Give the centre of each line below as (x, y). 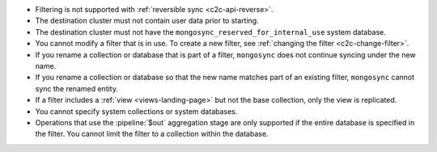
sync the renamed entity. (77, 88)
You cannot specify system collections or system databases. (136, 111)
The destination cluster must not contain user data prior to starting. (147, 21)
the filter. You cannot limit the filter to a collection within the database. (152, 134)
